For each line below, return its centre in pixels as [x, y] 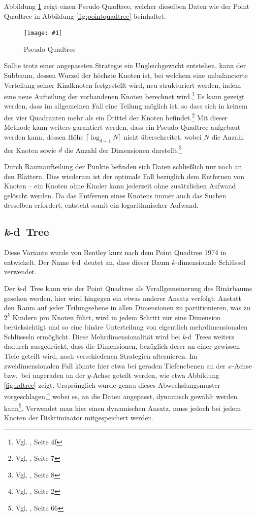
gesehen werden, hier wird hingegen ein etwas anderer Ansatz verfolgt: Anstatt [123, 298]
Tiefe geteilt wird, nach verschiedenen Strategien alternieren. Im [101, 356]
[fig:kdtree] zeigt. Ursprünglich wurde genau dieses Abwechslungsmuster [112, 385]
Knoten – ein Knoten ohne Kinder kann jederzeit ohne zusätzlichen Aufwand [120, 186]
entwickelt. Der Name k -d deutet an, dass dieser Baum [87, 262]
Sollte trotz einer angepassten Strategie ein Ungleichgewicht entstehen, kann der [125, 65]
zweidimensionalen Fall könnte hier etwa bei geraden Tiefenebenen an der [115, 365]
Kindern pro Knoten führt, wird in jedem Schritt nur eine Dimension [117, 317]
